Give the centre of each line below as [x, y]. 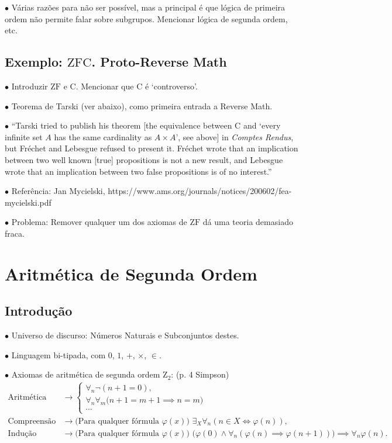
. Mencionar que [105, 86]
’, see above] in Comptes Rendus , [235, 136]
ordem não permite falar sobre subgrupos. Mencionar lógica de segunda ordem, [146, 18]
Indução [22, 433]
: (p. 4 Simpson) [200, 374]
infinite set [24, 136]
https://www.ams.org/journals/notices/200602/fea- [200, 191]
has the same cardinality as [103, 136]
